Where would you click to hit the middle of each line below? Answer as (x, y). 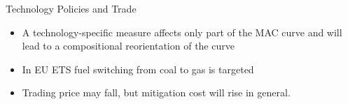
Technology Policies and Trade (71, 8)
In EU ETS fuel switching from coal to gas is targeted (138, 69)
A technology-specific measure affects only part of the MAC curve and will (182, 32)
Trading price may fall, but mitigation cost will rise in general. (156, 92)
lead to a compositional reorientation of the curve (128, 46)
